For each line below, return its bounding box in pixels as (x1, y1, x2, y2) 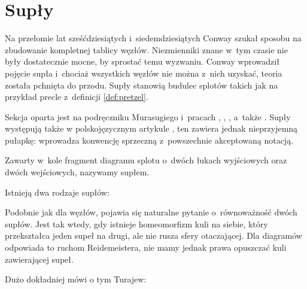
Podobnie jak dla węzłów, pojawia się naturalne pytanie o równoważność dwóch (5, 206, 297, 218)
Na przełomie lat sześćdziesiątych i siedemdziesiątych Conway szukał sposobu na (5, 32, 302, 44)
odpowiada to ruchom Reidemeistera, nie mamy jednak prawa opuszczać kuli (5, 241, 287, 254)
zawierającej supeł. (5, 253, 74, 265)
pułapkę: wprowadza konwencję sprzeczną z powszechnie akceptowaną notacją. (5, 133, 294, 146)
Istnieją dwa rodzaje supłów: (5, 185, 110, 198)
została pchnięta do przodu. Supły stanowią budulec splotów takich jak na (5, 78, 278, 91)
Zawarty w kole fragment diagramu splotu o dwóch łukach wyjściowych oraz (5, 154, 287, 166)
